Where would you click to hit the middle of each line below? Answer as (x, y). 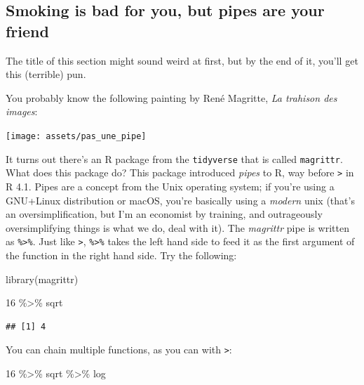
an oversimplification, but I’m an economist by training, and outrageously (164, 214)
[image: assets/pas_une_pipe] (76, 136)
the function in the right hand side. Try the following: (121, 255)
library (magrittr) (42, 279)
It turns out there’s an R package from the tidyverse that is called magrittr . (174, 158)
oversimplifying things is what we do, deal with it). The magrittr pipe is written (177, 227)
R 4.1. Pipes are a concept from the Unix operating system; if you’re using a (170, 186)
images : (22, 111)
